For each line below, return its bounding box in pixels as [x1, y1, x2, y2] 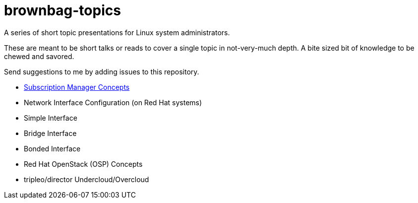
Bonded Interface [24, 144, 81, 153]
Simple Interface [24, 113, 77, 122]
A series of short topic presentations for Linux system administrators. [4, 28, 230, 37]
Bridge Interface [24, 129, 77, 137]
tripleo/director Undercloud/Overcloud [24, 175, 149, 184]
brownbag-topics [4, 2, 121, 19]
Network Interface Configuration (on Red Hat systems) [24, 98, 202, 107]
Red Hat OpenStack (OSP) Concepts [24, 159, 143, 168]
